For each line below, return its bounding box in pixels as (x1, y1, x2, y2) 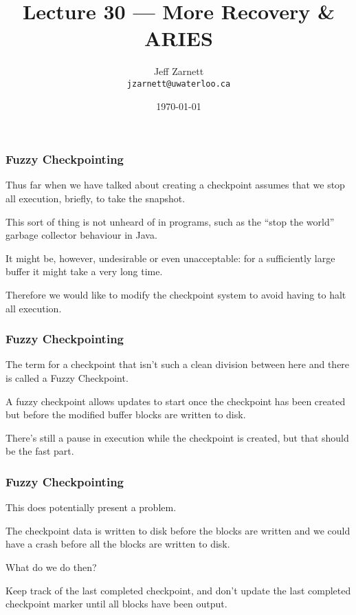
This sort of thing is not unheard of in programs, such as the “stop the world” (5, 214, 335, 228)
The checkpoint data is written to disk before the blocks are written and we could (5, 523, 351, 537)
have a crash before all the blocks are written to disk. (5, 537, 230, 551)
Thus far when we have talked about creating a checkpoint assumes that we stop (5, 177, 345, 192)
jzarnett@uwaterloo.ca (126, 78, 231, 89)
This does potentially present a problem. (5, 500, 177, 515)
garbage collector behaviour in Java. (5, 228, 157, 242)
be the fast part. (5, 444, 74, 458)
